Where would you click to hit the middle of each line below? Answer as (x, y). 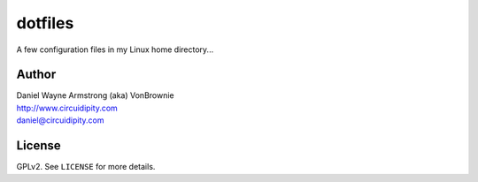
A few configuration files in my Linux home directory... (115, 49)
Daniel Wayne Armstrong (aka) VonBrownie (95, 95)
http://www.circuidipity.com (67, 108)
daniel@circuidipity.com (60, 120)
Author (36, 75)
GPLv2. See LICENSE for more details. (86, 167)
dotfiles (45, 23)
